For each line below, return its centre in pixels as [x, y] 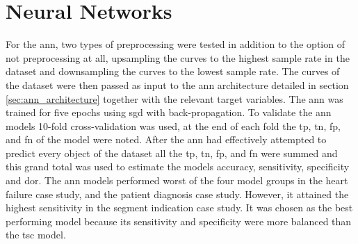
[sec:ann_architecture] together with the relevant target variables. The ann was [174, 98]
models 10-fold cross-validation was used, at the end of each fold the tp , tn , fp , [173, 125]
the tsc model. [36, 235]
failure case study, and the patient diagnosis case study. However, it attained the [177, 194]
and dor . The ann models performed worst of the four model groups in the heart [177, 180]
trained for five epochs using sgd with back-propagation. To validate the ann [169, 112]
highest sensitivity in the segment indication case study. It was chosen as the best [179, 208]
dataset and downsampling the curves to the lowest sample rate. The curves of [173, 71]
